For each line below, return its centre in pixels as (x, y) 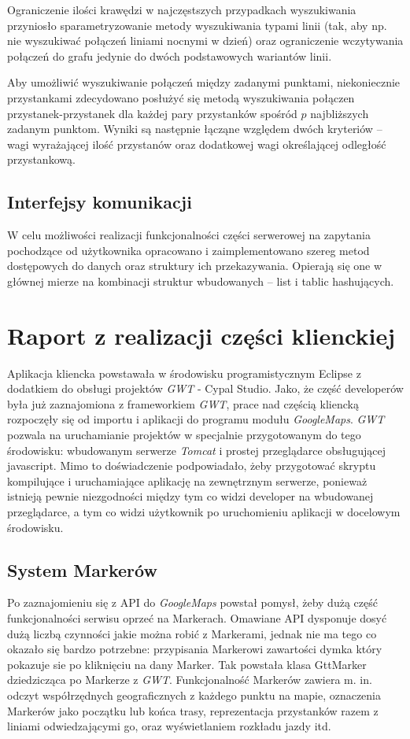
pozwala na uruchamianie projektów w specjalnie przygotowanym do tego (184, 435)
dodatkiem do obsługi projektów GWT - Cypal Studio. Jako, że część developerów (205, 388)
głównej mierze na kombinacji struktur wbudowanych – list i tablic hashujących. (201, 281)
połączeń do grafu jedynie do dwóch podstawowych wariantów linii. (170, 55)
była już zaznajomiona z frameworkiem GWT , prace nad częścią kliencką (183, 403)
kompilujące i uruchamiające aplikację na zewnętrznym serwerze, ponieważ (187, 480)
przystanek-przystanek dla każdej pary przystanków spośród (152, 113)
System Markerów (82, 569)
